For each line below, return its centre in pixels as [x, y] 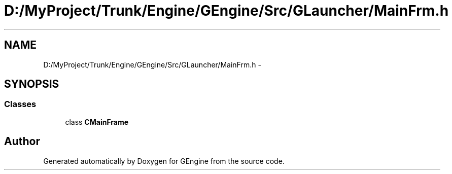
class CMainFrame [97, 122]
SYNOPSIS [32, 84]
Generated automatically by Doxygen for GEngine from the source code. [164, 161]
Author [22, 142]
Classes [20, 104]
